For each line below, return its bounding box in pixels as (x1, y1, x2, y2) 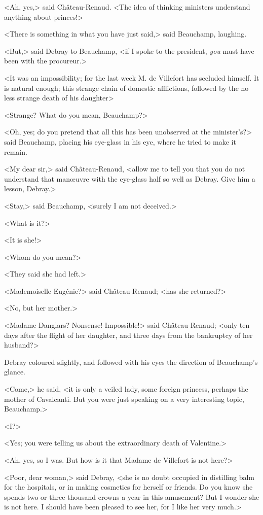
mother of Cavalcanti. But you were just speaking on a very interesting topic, (4, 393, 244, 404)
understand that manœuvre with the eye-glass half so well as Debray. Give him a (4, 173, 255, 184)
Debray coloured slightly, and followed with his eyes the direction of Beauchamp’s (4, 356, 258, 367)
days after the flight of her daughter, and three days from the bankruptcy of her (4, 329, 253, 340)
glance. (4, 366, 25, 377)
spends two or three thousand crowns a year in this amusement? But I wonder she (4, 491, 259, 502)
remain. (4, 146, 27, 157)
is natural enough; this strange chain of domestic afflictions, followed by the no (4, 82, 249, 93)
